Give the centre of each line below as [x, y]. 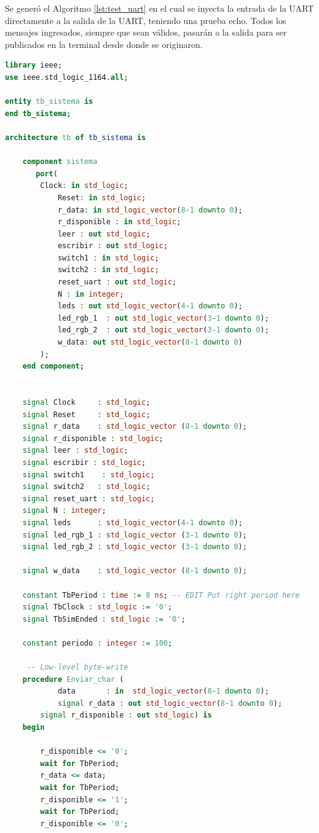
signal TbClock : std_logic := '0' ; [97, 607]
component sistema [60, 162]
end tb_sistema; [38, 113]
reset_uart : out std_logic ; [117, 282]
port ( [47, 174]
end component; [53, 366]
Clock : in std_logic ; [84, 186]
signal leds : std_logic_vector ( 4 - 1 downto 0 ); [132, 522]
